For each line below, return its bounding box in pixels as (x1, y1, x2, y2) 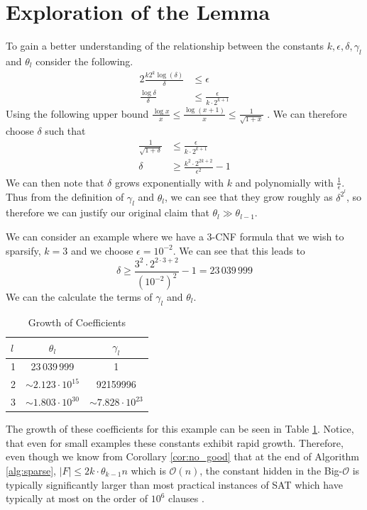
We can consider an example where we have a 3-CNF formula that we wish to (6, 228, 344, 243)
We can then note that (6, 174, 104, 189)
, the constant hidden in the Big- (199, 463, 343, 478)
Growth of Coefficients (28, 314, 126, 329)
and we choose (70, 243, 133, 257)
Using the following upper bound (6, 106, 149, 121)
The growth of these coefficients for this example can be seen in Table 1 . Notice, (6, 421, 354, 436)
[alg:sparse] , (6, 463, 56, 478)
